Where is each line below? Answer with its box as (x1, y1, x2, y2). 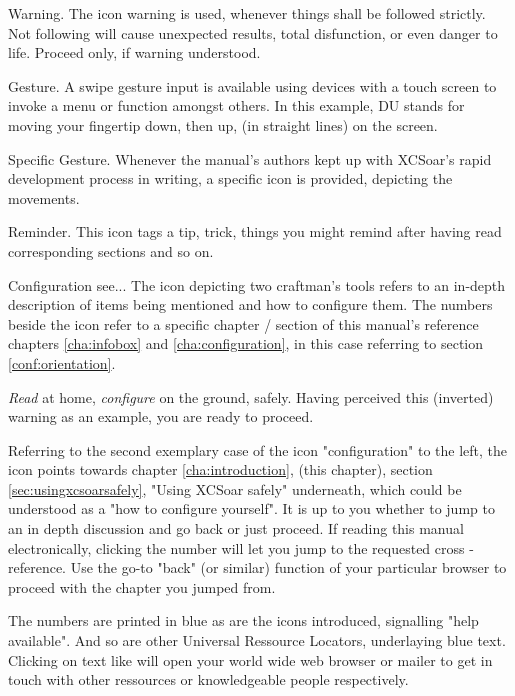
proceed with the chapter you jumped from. (8, 576, 276, 597)
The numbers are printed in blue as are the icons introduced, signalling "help (8, 610, 479, 631)
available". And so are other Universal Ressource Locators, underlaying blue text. (8, 630, 506, 651)
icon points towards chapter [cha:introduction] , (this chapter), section (8, 459, 433, 480)
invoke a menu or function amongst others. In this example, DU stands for (8, 95, 465, 116)
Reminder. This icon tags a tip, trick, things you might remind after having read (8, 221, 502, 242)
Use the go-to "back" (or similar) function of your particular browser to (70, 557, 507, 578)
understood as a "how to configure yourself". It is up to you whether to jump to (8, 498, 495, 519)
